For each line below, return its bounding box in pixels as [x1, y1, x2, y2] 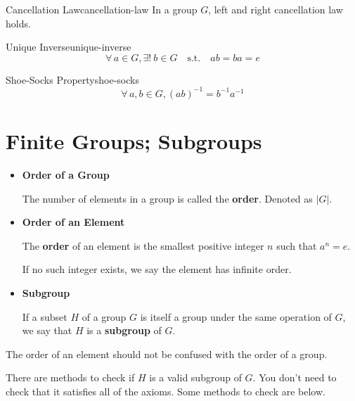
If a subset [22, 309, 67, 324]
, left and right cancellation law [208, 2, 343, 16]
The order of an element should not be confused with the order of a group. [6, 346, 328, 361]
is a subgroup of [86, 323, 162, 338]
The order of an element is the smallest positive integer [22, 238, 264, 253]
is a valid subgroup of [149, 370, 242, 385]
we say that [22, 323, 72, 338]
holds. [6, 15, 31, 30]
